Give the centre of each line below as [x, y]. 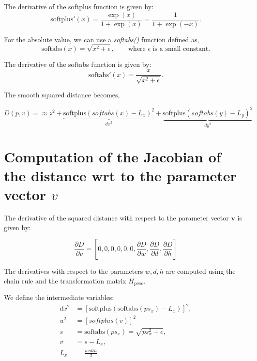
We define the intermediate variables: [59, 297]
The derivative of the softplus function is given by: [79, 6]
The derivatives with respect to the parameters [74, 271]
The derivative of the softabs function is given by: [78, 64]
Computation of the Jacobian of [113, 156]
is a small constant [181, 49]
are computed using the [201, 271]
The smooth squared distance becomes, [62, 95]
